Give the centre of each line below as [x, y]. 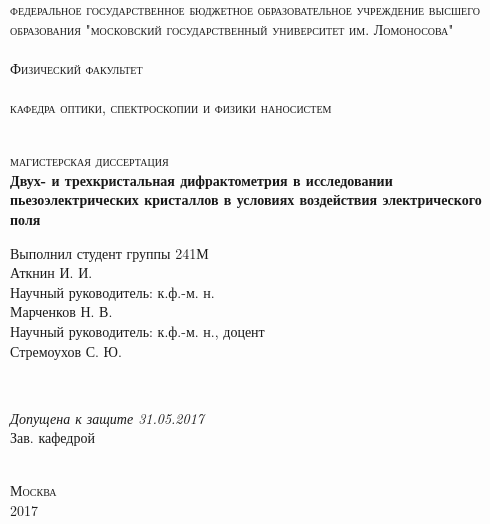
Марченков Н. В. [61, 311]
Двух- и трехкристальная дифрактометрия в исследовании [201, 179]
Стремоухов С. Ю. [66, 350]
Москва [33, 490]
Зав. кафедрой [52, 437]
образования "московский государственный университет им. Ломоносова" [232, 28]
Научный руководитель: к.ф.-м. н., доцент [137, 330]
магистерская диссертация [89, 160]
